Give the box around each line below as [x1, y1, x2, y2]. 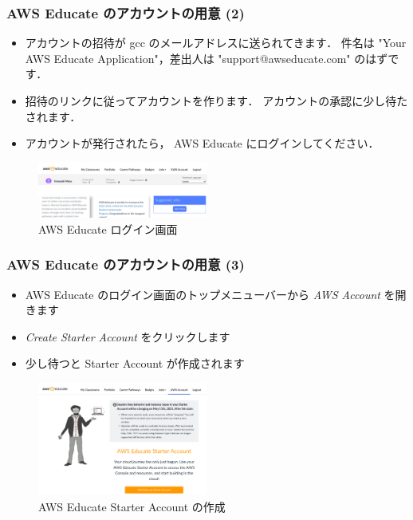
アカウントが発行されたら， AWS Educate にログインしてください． [25, 135, 380, 152]
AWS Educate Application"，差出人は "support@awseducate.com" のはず [25, 49, 388, 66]
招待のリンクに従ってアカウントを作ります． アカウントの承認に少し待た [25, 93, 408, 108]
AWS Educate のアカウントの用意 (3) [6, 254, 245, 274]
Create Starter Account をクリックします [25, 328, 230, 345]
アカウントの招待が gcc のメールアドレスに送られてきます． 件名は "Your [25, 34, 407, 51]
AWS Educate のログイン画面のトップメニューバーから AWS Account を [25, 286, 395, 302]
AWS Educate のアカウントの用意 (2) [6, 2, 245, 22]
